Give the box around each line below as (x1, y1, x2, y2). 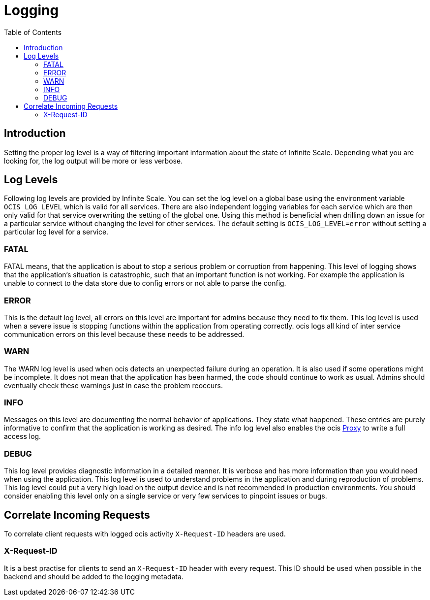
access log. (4, 432, 41, 441)
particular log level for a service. (4, 228, 109, 236)
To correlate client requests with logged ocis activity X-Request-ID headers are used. (4, 530, 286, 538)
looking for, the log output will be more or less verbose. (4, 156, 183, 165)
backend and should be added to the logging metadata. (4, 572, 184, 581)
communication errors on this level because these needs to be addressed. (4, 330, 245, 338)
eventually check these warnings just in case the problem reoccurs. (4, 381, 223, 390)
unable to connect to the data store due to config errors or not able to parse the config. (4, 279, 286, 288)
